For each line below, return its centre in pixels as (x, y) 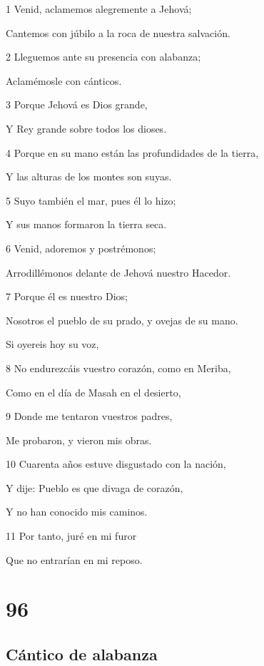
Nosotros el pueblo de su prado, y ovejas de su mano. (122, 320)
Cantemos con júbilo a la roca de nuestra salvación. (118, 32)
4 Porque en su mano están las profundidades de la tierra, (132, 152)
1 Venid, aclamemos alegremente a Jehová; (99, 9)
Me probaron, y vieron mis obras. (79, 440)
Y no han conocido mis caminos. (77, 512)
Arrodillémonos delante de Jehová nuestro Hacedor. (118, 272)
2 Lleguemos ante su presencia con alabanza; (103, 57)
